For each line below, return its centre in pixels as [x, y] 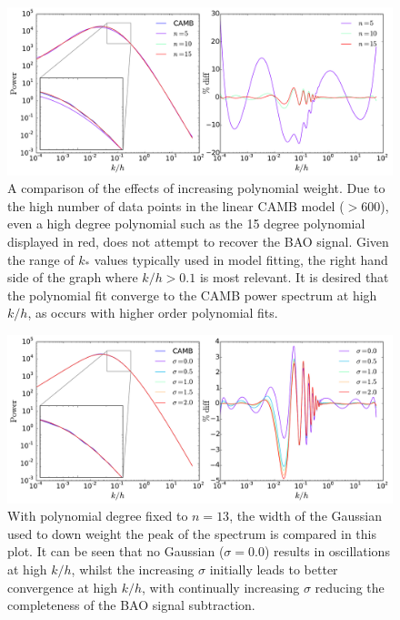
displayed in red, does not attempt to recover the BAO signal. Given [198, 242]
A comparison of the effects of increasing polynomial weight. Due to [196, 188]
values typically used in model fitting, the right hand [241, 259]
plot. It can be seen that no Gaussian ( [116, 551]
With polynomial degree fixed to [98, 516]
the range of [41, 259]
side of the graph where [73, 277]
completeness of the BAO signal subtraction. [131, 605]
